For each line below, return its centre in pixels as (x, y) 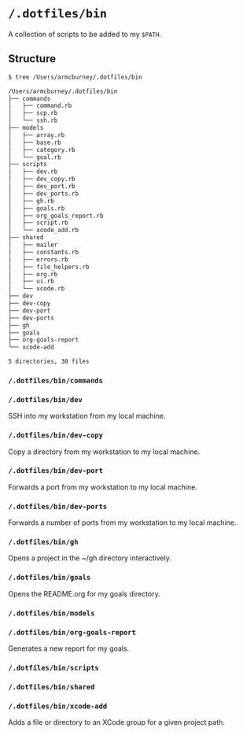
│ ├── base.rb (35, 142)
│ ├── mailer (33, 245)
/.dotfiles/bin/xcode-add (58, 706)
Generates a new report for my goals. (69, 648)
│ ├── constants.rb (44, 252)
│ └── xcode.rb (37, 289)
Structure (32, 59)
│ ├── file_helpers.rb (49, 267)
